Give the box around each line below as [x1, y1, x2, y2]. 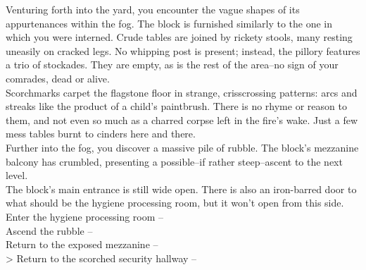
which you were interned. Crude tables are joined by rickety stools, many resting [6, 30, 353, 44]
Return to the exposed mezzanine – [6, 237, 158, 252]
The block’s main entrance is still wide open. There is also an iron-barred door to [6, 181, 357, 196]
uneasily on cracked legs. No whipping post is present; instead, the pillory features [6, 43, 360, 58]
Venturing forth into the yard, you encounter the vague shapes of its [6, 2, 300, 16]
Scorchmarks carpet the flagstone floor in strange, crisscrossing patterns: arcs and [6, 85, 358, 99]
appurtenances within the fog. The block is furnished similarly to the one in [6, 16, 333, 30]
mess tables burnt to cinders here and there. [6, 126, 196, 141]
